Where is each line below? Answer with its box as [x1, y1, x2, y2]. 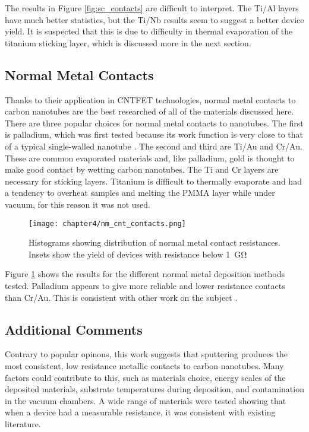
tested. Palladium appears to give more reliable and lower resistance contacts [5, 279, 285, 291]
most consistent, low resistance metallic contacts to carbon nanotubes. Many [5, 359, 284, 371]
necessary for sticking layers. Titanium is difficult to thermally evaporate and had [5, 174, 302, 187]
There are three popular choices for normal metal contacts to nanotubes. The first [5, 116, 304, 129]
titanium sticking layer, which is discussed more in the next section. [5, 36, 251, 49]
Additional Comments [5, 320, 143, 338]
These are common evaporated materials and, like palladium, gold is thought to [5, 151, 295, 164]
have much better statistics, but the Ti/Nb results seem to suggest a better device [5, 13, 304, 26]
